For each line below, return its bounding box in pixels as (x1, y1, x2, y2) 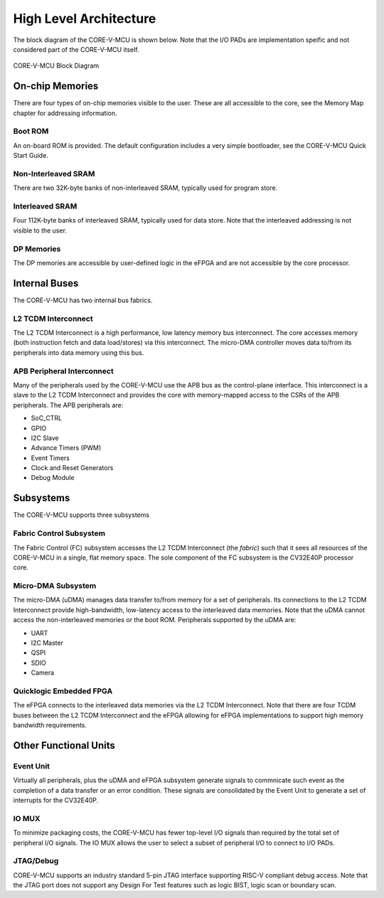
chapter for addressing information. (13, 109, 117, 117)
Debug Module (31, 474, 75, 482)
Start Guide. (13, 151, 49, 160)
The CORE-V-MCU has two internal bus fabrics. (13, 296, 153, 304)
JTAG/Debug (13, 856, 59, 866)
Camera (31, 668, 55, 677)
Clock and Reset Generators (31, 464, 114, 472)
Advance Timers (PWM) (31, 444, 102, 452)
